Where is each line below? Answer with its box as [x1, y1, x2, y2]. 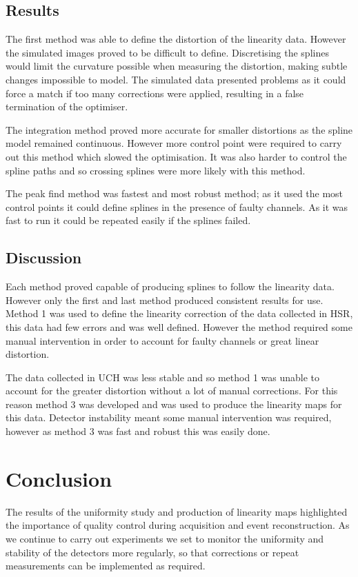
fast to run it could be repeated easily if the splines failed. [6, 213, 251, 227]
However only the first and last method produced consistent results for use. [6, 292, 324, 307]
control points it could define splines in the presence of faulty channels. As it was [6, 199, 348, 214]
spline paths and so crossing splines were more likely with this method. [6, 163, 306, 177]
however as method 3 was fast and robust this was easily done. [6, 424, 270, 438]
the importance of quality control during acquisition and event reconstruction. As [6, 518, 350, 532]
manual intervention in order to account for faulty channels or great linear [6, 333, 319, 347]
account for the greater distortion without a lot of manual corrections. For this [6, 383, 338, 398]
